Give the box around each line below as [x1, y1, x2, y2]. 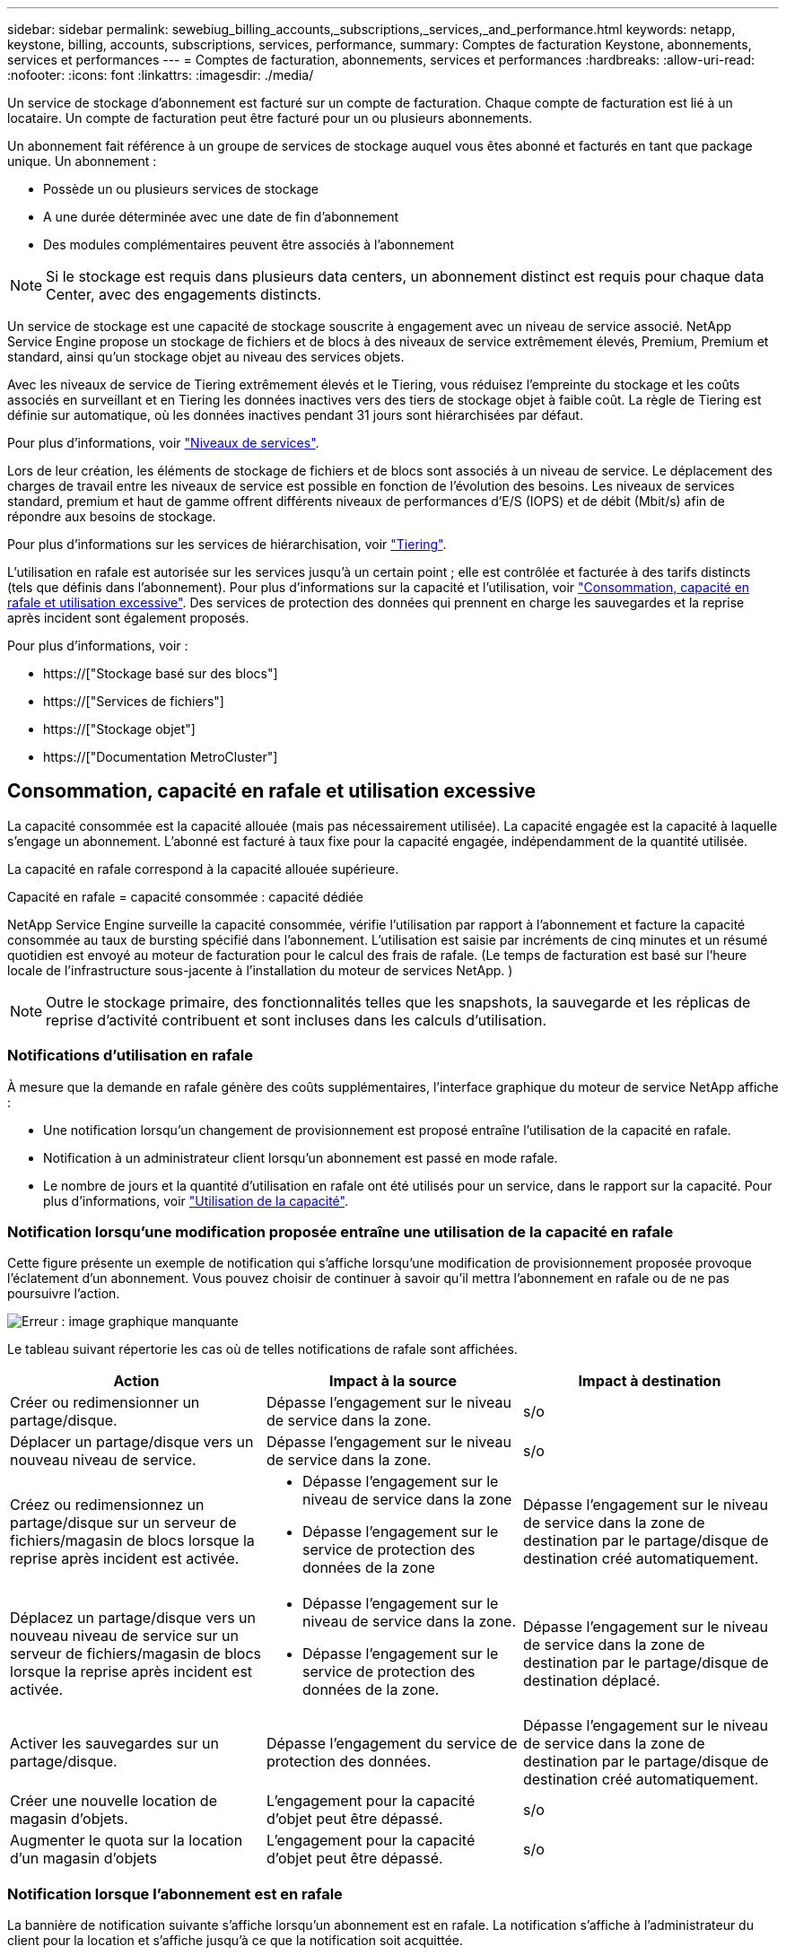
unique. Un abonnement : [7, 153, 157, 169]
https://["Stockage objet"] [43, 721, 196, 737]
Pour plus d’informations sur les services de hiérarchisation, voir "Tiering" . [7, 537, 447, 552]
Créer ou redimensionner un [10, 1393, 200, 1412]
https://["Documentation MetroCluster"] [43, 749, 278, 764]
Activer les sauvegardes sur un [10, 1734, 219, 1753]
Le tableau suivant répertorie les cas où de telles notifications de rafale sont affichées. [7, 1341, 518, 1357]
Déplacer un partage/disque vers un [10, 1433, 254, 1452]
